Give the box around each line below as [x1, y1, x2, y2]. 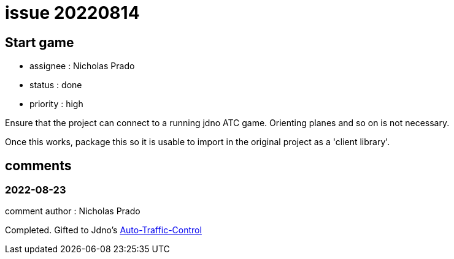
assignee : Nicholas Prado [29, 61, 135, 72]
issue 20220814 [5, 2, 140, 23]
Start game [5, 34, 74, 50]
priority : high [29, 99, 83, 110]
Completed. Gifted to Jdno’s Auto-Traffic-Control [5, 225, 202, 236]
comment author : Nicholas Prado [5, 206, 140, 217]
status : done [29, 80, 82, 91]
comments [5, 157, 72, 173]
